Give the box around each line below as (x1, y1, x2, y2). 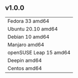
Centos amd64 (7, 65, 42, 72)
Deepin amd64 (7, 57, 42, 63)
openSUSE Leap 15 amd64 (7, 49, 71, 56)
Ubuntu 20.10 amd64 (7, 25, 58, 32)
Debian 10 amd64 (7, 33, 50, 40)
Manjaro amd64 (7, 41, 44, 48)
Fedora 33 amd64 (7, 17, 50, 24)
